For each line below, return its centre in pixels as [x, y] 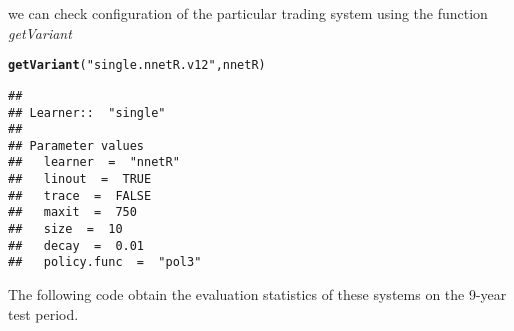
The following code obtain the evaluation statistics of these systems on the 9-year [257, 294]
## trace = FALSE [80, 195]
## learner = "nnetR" [94, 162]
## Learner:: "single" [87, 112]
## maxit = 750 [72, 212]
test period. [43, 313]
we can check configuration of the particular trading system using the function [248, 13]
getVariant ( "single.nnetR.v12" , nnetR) [137, 65]
